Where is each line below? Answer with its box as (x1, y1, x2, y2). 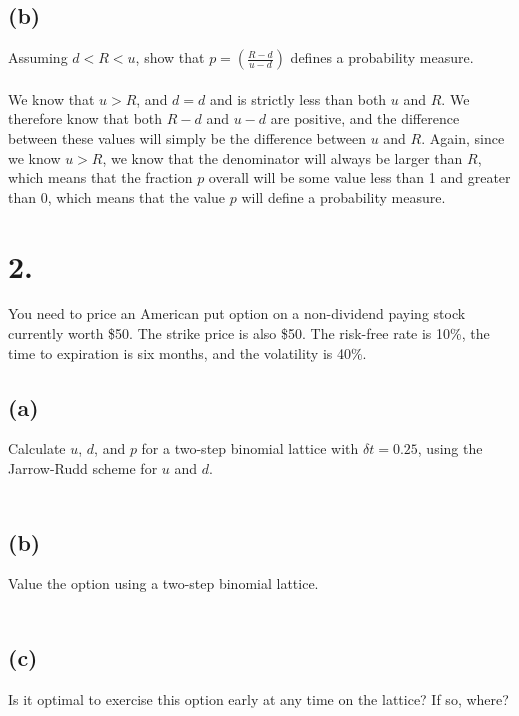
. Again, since (421, 127, 505, 148)
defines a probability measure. (290, 47, 474, 68)
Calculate (8, 438, 66, 459)
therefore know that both (8, 108, 163, 129)
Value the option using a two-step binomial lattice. (8, 573, 319, 594)
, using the (417, 438, 483, 459)
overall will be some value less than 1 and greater (208, 167, 511, 188)
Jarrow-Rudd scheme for (8, 458, 158, 479)
